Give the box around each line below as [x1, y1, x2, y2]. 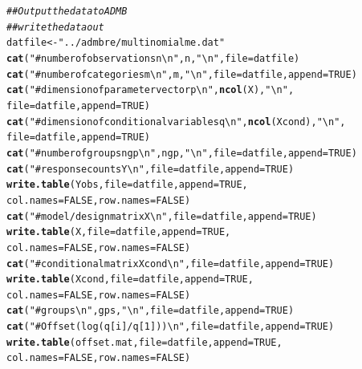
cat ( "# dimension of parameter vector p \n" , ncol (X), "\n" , [6, 84, 295, 96]
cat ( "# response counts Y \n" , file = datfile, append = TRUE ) [6, 163, 295, 175]
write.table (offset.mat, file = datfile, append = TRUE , [6, 336, 283, 348]
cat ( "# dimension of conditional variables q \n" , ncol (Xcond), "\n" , [6, 116, 346, 128]
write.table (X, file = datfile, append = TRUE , [6, 226, 231, 238]
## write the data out [6, 21, 104, 33]
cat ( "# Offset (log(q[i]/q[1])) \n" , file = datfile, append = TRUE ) [6, 321, 335, 333]
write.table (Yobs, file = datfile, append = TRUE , [6, 179, 248, 191]
